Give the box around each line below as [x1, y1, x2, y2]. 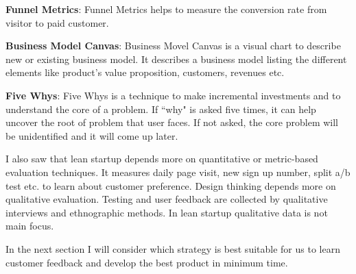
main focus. [5, 219, 54, 233]
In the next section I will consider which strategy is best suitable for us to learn [5, 241, 340, 256]
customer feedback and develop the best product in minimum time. [5, 255, 288, 269]
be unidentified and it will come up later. [5, 128, 178, 142]
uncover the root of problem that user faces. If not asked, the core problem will [5, 115, 339, 129]
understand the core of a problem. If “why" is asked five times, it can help [5, 101, 316, 116]
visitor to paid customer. [5, 15, 109, 29]
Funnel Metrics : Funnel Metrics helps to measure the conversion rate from [5, 2, 327, 16]
